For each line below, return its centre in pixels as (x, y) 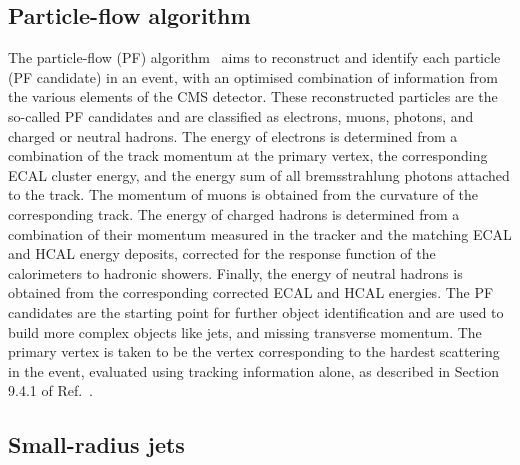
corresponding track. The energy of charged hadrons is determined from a (234, 213)
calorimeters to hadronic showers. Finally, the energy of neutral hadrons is (235, 272)
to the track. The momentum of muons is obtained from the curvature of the (243, 194)
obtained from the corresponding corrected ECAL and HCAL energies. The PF (251, 292)
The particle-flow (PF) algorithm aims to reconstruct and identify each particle (254, 57)
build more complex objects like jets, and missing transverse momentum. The (245, 331)
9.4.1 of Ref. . (50, 390)
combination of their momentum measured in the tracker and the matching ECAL (260, 233)
